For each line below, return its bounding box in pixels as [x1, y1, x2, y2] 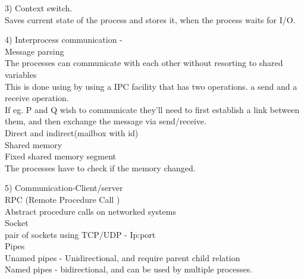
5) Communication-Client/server [5, 181, 123, 194]
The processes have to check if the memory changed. [5, 161, 196, 174]
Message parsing [5, 45, 64, 57]
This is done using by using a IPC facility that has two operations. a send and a [5, 80, 297, 92]
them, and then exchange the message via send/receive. [5, 115, 206, 127]
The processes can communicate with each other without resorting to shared [5, 57, 283, 69]
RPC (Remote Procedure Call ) [5, 193, 120, 205]
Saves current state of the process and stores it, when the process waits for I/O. [5, 13, 296, 26]
